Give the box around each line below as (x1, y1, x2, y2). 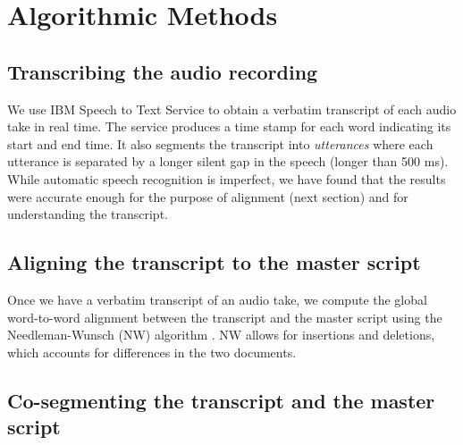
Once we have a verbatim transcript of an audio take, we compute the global (7, 290, 427, 308)
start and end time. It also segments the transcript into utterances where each (7, 134, 434, 153)
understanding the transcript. (7, 205, 168, 223)
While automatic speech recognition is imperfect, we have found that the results (7, 169, 446, 188)
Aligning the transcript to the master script (7, 248, 421, 276)
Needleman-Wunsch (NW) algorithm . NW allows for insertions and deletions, (7, 325, 435, 344)
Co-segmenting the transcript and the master (7, 386, 435, 414)
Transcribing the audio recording (7, 57, 318, 85)
